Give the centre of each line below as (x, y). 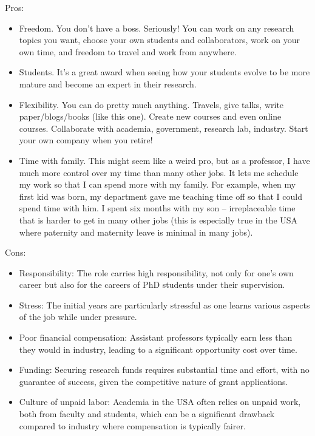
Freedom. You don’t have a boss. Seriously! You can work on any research (157, 28)
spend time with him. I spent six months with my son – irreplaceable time (157, 208)
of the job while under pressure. (78, 317)
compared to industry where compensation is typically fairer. (132, 425)
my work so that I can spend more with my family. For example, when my (157, 184)
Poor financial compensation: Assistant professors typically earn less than (156, 337)
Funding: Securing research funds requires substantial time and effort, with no (164, 370)
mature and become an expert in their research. (108, 83)
